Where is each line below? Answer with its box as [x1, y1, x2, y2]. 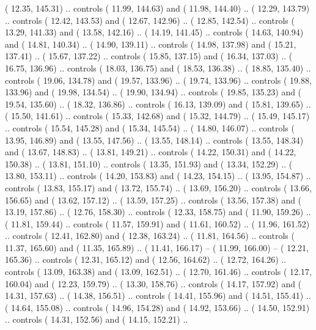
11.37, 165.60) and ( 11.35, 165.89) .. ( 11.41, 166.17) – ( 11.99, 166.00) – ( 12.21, [5, 241, 309, 254]
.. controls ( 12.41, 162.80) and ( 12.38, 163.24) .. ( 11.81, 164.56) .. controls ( [5, 229, 295, 242]
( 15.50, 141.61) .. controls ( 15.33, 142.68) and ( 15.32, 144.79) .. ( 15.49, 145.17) [5, 109, 310, 122]
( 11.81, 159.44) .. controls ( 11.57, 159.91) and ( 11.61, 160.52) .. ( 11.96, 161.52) [5, 217, 310, 230]
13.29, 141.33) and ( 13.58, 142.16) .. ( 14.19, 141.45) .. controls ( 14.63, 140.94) [5, 26, 304, 38]
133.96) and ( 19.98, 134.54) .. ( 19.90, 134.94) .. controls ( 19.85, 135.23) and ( [5, 86, 302, 98]
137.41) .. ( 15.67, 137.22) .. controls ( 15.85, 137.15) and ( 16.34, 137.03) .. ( [5, 50, 293, 62]
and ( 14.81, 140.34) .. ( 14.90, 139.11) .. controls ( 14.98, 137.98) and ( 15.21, [5, 37, 296, 50]
